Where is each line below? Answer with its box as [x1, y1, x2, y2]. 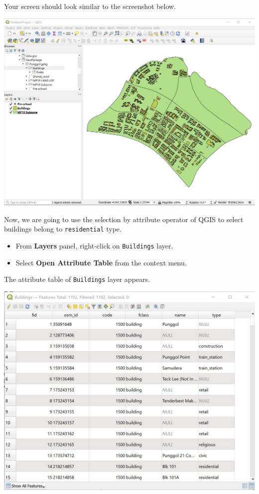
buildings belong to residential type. [4, 224, 122, 234]
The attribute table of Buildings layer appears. [4, 274, 150, 284]
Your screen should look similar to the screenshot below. [4, 1, 176, 11]
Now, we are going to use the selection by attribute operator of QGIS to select [4, 214, 244, 224]
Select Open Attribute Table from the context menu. [15, 257, 187, 267]
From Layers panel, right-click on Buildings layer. [15, 240, 173, 250]
